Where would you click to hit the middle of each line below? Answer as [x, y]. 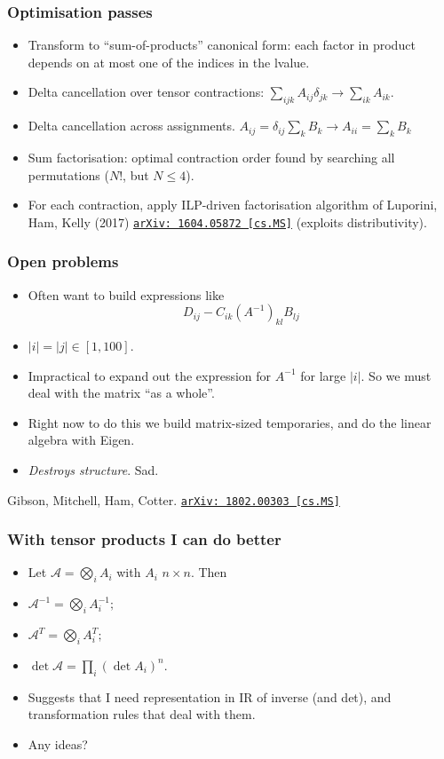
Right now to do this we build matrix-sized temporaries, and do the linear [230, 422]
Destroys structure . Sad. [93, 470]
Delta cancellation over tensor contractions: [146, 92]
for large [323, 375]
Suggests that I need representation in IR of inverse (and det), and [210, 696]
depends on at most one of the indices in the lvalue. [169, 62]
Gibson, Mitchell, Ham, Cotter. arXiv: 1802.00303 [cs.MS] [174, 499]
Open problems [63, 261]
